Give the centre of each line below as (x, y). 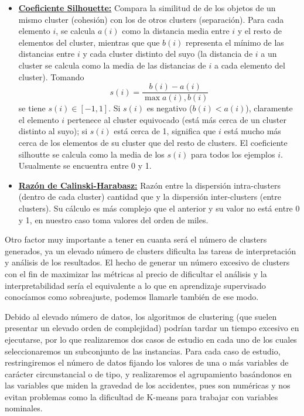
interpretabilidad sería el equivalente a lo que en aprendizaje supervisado (135, 285)
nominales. (24, 408)
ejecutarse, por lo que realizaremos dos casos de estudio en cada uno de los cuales (151, 339)
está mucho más (252, 131)
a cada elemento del (250, 65)
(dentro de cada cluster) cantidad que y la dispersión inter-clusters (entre (150, 197)
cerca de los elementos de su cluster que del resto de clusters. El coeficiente (153, 142)
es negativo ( (170, 108)
